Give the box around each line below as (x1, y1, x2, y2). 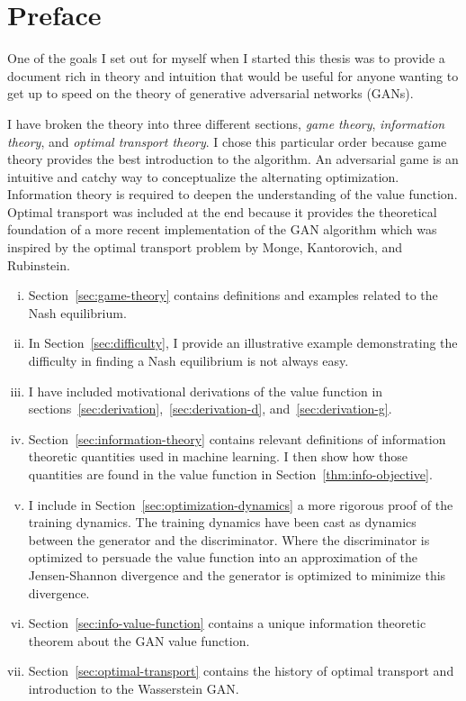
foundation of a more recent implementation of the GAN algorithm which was (7, 220, 437, 239)
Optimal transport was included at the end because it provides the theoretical (7, 202, 437, 221)
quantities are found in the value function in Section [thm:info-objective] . (28, 465, 433, 483)
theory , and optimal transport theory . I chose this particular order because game (7, 132, 447, 150)
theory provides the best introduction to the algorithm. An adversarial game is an (7, 150, 459, 168)
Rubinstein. (7, 255, 70, 274)
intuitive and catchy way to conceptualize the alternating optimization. (7, 167, 399, 186)
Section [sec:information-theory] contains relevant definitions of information (28, 429, 446, 448)
